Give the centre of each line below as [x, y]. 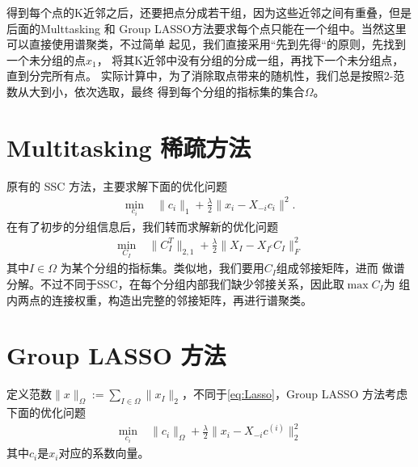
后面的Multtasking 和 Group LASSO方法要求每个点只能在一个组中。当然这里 [207, 28]
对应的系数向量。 [104, 453]
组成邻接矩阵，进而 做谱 [340, 268]
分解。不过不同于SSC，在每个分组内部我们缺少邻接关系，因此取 [175, 284]
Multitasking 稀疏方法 [129, 147]
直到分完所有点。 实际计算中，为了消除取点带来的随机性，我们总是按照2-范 [206, 76]
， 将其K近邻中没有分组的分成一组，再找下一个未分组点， [250, 59]
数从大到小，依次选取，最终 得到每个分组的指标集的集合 [156, 91]
